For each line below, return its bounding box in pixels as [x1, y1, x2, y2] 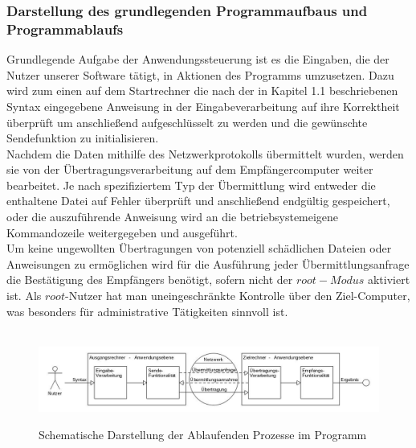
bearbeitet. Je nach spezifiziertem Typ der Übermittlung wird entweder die [6, 176, 376, 193]
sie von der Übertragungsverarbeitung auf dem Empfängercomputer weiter [6, 161, 373, 178]
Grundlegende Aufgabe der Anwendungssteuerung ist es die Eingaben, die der [6, 51, 389, 68]
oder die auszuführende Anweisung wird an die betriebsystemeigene [6, 208, 339, 225]
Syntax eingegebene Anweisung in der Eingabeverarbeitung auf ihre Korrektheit [6, 97, 400, 114]
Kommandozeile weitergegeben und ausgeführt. [6, 224, 238, 240]
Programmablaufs [6, 18, 124, 39]
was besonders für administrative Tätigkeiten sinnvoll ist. [6, 302, 288, 319]
